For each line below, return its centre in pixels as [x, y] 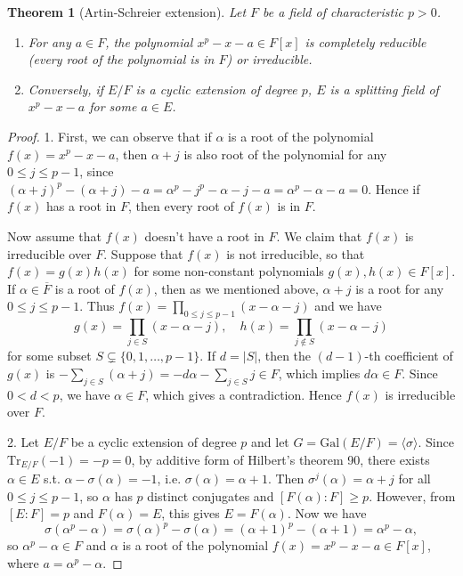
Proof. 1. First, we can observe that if [110, 136]
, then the [284, 356]
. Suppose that [143, 253]
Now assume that [54, 235]
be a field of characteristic [333, 12]
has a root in [81, 206]
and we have [348, 306]
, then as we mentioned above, [236, 288]
